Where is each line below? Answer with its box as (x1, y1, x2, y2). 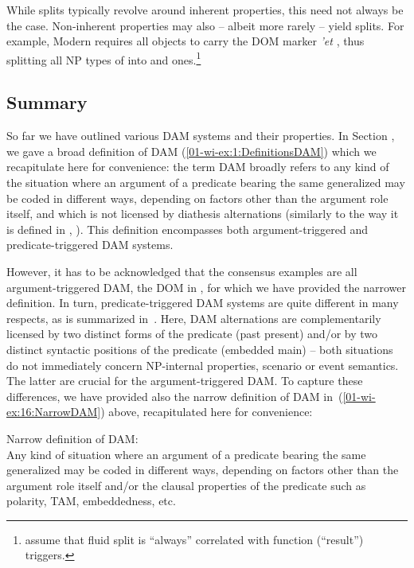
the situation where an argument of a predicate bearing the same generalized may (6, 174, 405, 191)
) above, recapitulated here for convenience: (100, 403, 313, 420)
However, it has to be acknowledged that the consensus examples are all (6, 263, 357, 279)
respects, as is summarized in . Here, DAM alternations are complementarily (6, 309, 381, 326)
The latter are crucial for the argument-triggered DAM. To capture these (6, 372, 363, 389)
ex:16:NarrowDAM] (6, 403, 101, 420)
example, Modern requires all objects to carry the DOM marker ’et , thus (6, 33, 365, 49)
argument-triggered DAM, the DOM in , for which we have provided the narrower (6, 278, 406, 295)
